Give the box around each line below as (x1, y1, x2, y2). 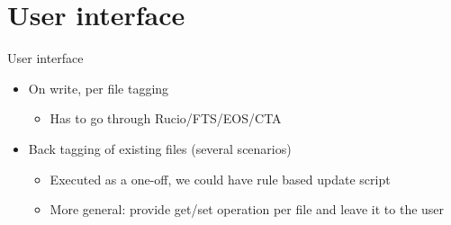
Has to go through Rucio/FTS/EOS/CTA (50, 109, 282, 128)
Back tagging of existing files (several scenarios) (28, 139, 292, 157)
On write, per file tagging (28, 78, 169, 97)
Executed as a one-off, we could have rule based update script (50, 169, 391, 188)
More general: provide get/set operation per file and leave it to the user (50, 200, 445, 219)
